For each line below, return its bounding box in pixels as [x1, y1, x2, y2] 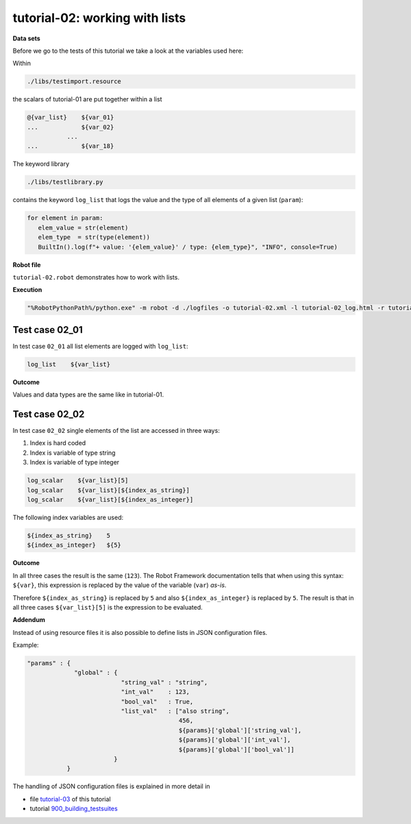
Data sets [12, 34, 40, 42]
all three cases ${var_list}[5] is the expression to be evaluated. [12, 603, 203, 611]
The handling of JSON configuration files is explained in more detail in [12, 782, 210, 790]
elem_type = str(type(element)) [38, 234, 151, 241]
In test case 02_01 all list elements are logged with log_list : [12, 342, 188, 350]
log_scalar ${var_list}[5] [27, 477, 129, 484]
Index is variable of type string [29, 449, 116, 457]
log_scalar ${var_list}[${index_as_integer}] [27, 496, 194, 503]
